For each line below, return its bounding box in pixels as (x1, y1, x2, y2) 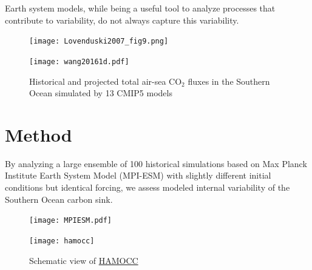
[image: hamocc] (29, 236, 95, 245)
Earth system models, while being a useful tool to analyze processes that (5, 2, 276, 14)
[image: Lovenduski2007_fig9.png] (29, 37, 169, 46)
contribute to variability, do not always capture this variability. (5, 13, 239, 26)
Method (5, 122, 72, 147)
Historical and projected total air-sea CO (29, 74, 182, 87)
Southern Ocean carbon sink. (5, 193, 113, 205)
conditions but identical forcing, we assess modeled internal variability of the (5, 181, 290, 193)
